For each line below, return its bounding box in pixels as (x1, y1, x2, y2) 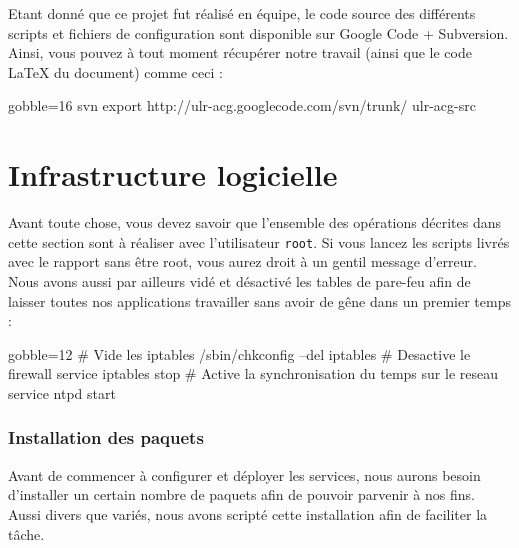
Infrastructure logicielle (8, 154, 338, 195)
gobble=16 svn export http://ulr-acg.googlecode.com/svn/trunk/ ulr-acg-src (8, 95, 476, 116)
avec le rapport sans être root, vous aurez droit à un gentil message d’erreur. (8, 251, 477, 272)
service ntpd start (8, 382, 116, 403)
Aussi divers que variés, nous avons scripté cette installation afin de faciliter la (8, 503, 488, 524)
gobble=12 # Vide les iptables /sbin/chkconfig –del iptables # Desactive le (8, 343, 471, 364)
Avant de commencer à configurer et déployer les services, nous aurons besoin (8, 464, 481, 485)
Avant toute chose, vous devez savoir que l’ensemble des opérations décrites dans (8, 212, 501, 233)
